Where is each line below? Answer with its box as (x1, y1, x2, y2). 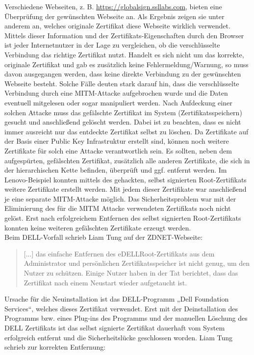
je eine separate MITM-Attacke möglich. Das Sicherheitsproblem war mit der (4, 193, 236, 203)
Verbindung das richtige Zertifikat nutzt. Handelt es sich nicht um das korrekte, (4, 49, 244, 59)
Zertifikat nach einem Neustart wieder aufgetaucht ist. (24, 277, 187, 287)
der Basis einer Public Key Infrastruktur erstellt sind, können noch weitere (4, 136, 229, 146)
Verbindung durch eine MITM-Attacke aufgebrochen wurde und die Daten (4, 88, 228, 98)
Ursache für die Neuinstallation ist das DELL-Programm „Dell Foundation (4, 294, 229, 304)
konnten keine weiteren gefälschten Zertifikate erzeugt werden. (4, 222, 191, 232)
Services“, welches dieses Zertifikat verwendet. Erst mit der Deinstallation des (4, 303, 238, 313)
